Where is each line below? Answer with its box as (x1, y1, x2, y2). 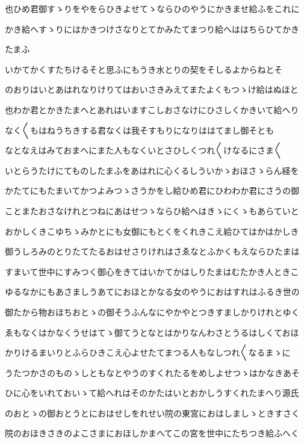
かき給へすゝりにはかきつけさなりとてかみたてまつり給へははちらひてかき (5, 22, 299, 35)
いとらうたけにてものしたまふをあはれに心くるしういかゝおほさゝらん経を (5, 164, 299, 176)
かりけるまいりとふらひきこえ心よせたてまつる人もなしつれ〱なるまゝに (5, 346, 291, 359)
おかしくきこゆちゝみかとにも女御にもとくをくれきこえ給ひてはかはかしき (5, 225, 299, 237)
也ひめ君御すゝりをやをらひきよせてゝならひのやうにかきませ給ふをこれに (5, 2, 300, 14)
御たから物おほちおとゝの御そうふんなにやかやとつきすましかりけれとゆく (5, 305, 300, 318)
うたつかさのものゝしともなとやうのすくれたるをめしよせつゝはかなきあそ (5, 366, 300, 379)
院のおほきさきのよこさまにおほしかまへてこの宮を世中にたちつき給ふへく (5, 427, 300, 439)
